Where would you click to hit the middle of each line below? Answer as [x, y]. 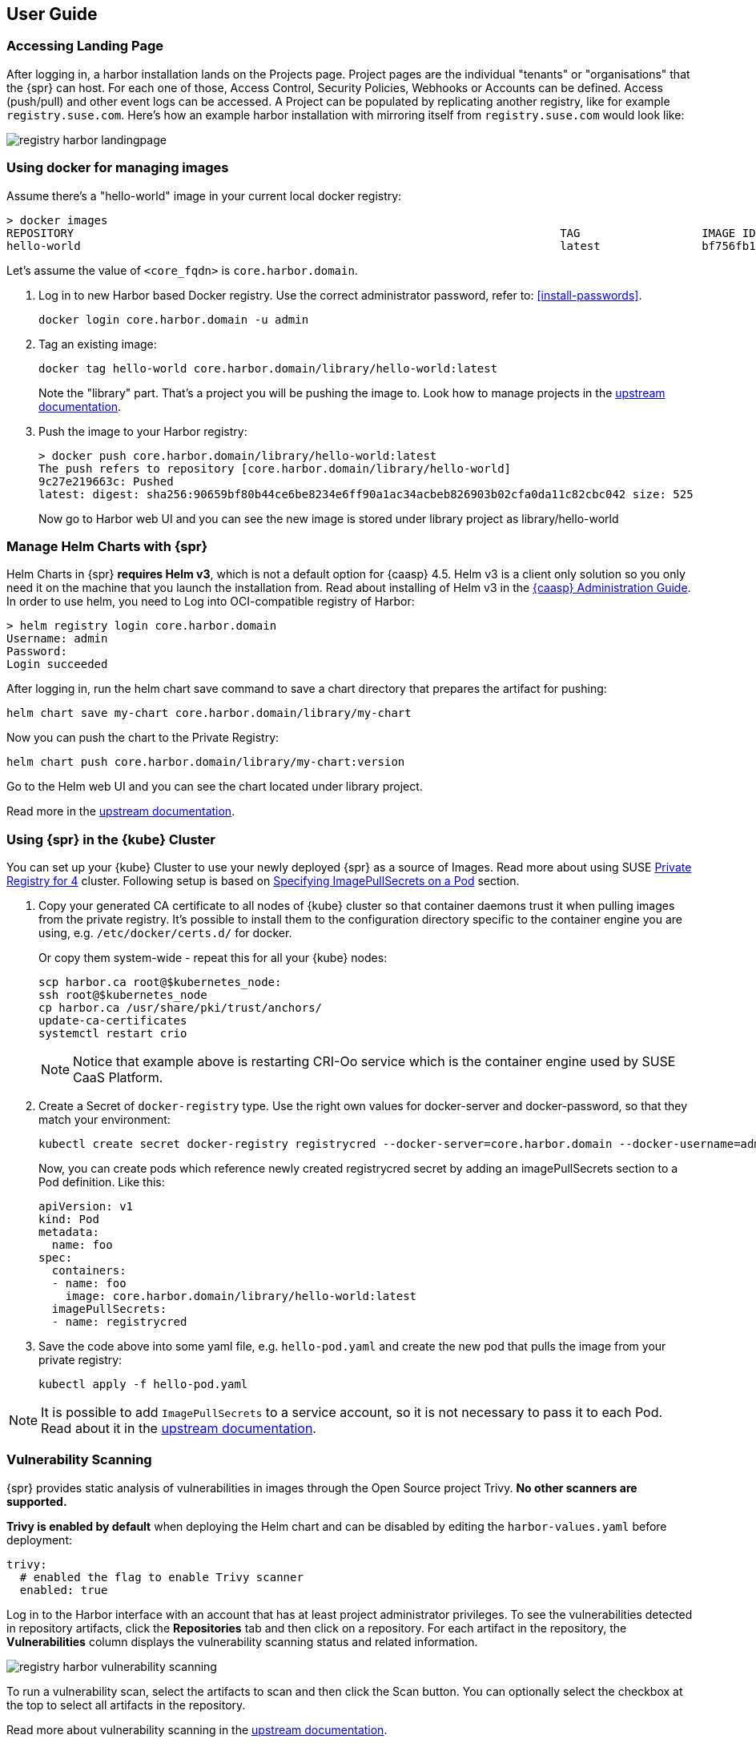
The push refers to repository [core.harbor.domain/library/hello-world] [275, 468]
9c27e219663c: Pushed [106, 481]
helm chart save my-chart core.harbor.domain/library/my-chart [209, 713]
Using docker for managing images [118, 168]
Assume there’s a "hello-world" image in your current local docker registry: [204, 195]
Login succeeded [57, 664]
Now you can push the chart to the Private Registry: [143, 738]
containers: [89, 1271]
